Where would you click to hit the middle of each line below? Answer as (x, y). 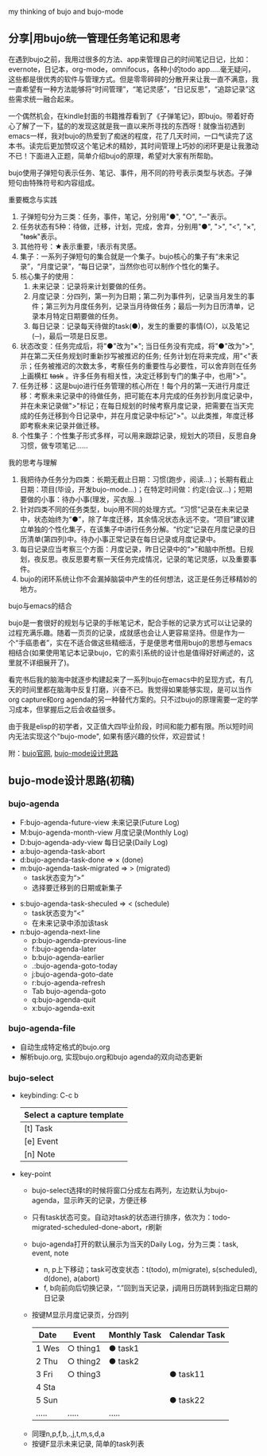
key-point (35, 1174)
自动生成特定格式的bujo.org (65, 1047)
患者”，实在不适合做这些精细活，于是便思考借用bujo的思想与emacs (142, 642)
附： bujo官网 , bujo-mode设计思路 (64, 753)
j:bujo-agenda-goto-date (72, 974)
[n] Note (39, 1154)
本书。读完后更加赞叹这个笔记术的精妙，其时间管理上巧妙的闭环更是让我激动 (133, 146)
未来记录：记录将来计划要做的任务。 (91, 286)
